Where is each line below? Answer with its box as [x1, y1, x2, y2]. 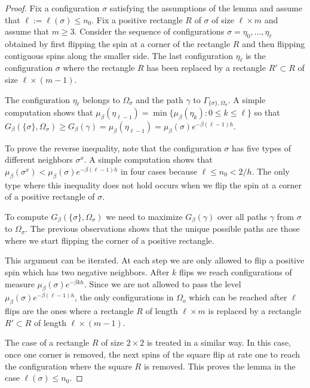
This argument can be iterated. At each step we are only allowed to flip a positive [5, 254, 305, 266]
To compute [5, 210, 48, 222]
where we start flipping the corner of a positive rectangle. [5, 234, 214, 246]
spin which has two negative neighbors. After [5, 266, 170, 278]
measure [5, 277, 35, 290]
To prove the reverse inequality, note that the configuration [5, 141, 222, 154]
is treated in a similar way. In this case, [146, 336, 291, 349]
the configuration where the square [5, 359, 132, 372]
